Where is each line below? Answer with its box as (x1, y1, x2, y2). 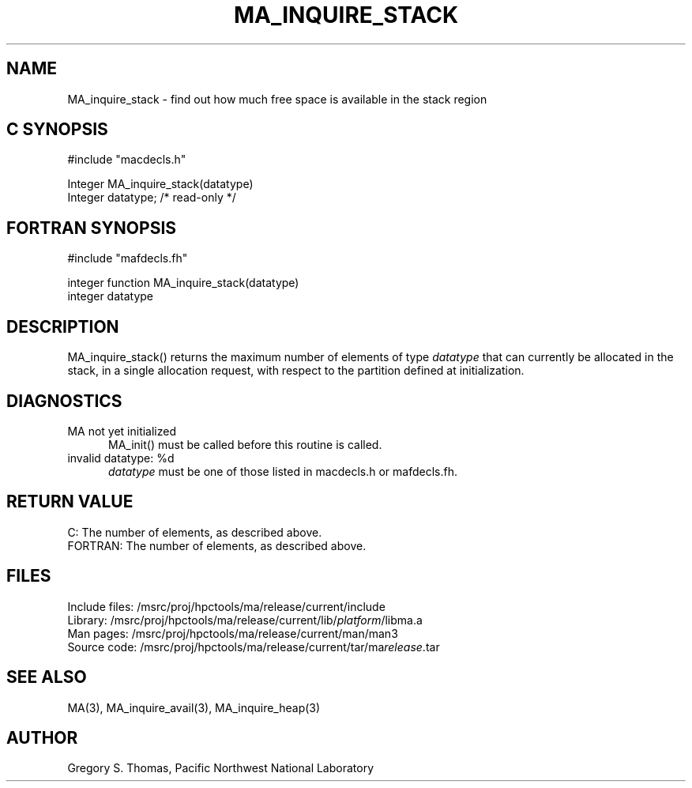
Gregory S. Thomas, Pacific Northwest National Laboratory (67, 761, 374, 775)
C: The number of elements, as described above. (67, 525, 322, 539)
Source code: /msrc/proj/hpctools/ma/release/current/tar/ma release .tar (67, 639, 440, 654)
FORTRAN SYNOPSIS (6, 217, 177, 238)
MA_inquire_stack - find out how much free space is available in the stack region (67, 92, 487, 106)
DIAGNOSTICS (6, 390, 122, 411)
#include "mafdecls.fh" (67, 251, 188, 266)
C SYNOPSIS (6, 119, 108, 140)
